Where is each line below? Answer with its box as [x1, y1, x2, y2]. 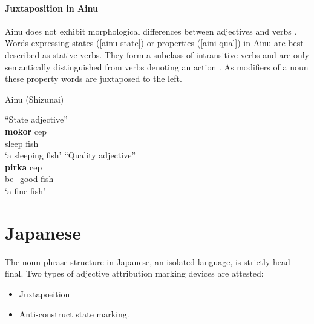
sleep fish [5, 137, 39, 149]
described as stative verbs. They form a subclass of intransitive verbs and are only [5, 48, 309, 61]
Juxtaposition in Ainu [5, 1, 99, 14]
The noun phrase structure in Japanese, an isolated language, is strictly [5, 255, 270, 268]
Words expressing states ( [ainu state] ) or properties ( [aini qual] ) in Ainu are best [5, 36, 304, 49]
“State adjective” [5, 113, 68, 126]
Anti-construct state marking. [19, 308, 129, 320]
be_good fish [5, 172, 54, 185]
